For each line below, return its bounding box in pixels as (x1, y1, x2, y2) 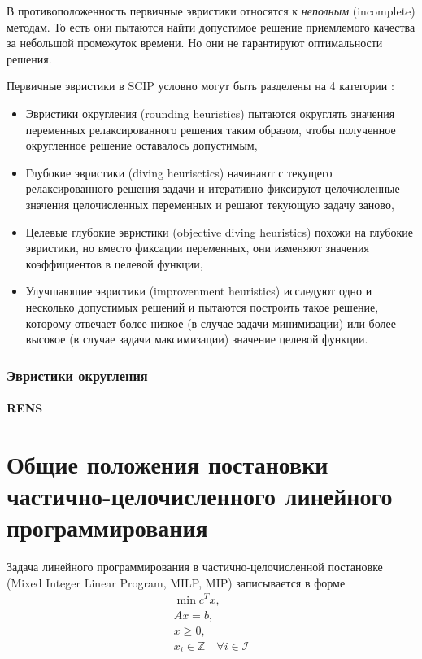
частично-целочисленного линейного (7, 479, 393, 513)
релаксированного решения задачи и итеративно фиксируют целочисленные (25, 180, 400, 197)
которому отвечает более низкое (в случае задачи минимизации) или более (25, 314, 396, 331)
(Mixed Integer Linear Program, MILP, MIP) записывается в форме (7, 574, 346, 591)
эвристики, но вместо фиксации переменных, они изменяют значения (25, 239, 369, 256)
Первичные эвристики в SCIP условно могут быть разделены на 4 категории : (7, 77, 394, 94)
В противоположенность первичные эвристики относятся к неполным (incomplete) (7, 2, 415, 19)
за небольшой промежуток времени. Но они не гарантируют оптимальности (7, 34, 383, 51)
